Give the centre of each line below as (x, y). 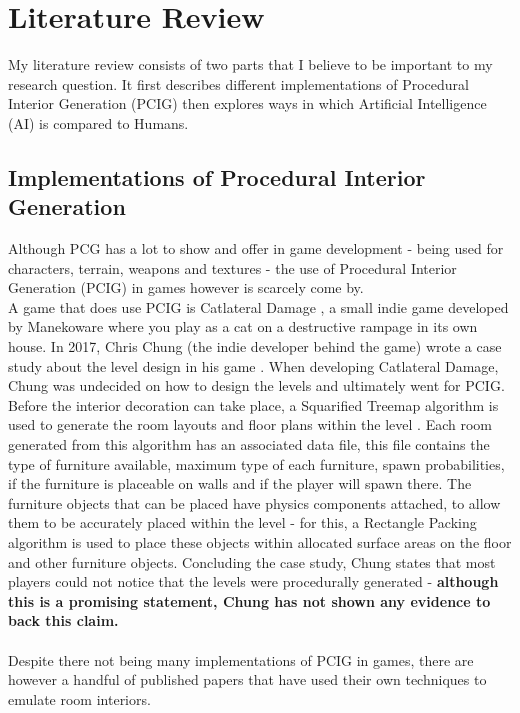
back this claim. (63, 620)
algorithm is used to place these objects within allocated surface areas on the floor (260, 542)
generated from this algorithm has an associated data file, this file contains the (249, 444)
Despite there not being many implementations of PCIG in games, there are (241, 659)
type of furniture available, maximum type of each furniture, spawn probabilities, (256, 463)
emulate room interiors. (79, 698)
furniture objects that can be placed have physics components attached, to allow (254, 502)
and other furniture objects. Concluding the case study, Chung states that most (252, 561)
